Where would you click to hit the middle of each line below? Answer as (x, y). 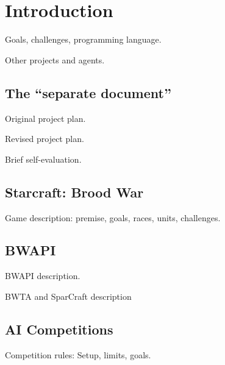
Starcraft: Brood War (74, 192)
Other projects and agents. (55, 59)
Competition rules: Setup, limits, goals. (78, 354)
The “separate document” (88, 92)
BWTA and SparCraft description (68, 296)
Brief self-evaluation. (43, 159)
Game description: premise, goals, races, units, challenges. (113, 217)
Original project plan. (45, 118)
